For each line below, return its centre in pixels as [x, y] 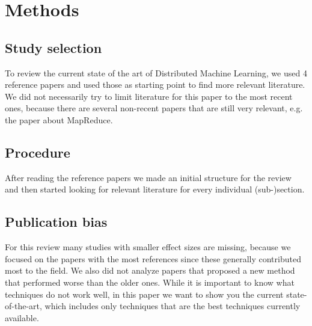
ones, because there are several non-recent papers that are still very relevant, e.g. [154, 108]
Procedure [38, 152]
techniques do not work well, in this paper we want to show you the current [144, 294]
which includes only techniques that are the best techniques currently [173, 306]
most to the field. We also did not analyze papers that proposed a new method [150, 270]
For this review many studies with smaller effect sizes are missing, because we [148, 247]
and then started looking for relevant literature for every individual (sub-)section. [155, 189]
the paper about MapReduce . [59, 119]
